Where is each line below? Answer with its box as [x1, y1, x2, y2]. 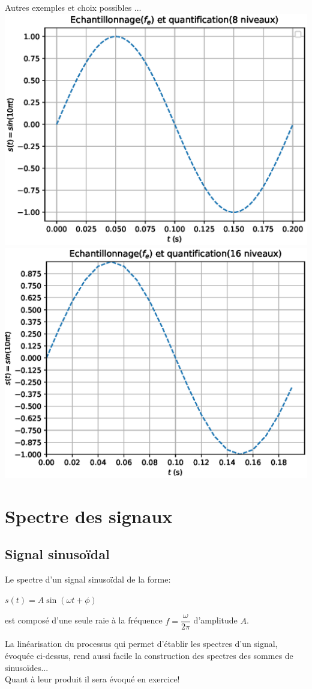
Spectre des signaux [5, 503, 173, 528]
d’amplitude [193, 614, 238, 626]
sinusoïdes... [5, 661, 49, 673]
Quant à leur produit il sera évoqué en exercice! [5, 673, 180, 685]
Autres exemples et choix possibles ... [5, 1, 142, 13]
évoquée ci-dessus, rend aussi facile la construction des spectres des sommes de [5, 649, 293, 662]
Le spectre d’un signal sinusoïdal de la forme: [5, 573, 171, 586]
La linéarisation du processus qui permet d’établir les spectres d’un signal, [5, 637, 278, 650]
